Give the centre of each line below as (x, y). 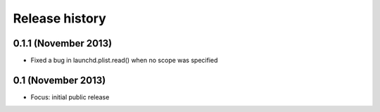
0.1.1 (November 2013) (63, 43)
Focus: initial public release (70, 97)
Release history (60, 18)
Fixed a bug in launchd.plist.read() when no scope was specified (124, 61)
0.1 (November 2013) (59, 80)
